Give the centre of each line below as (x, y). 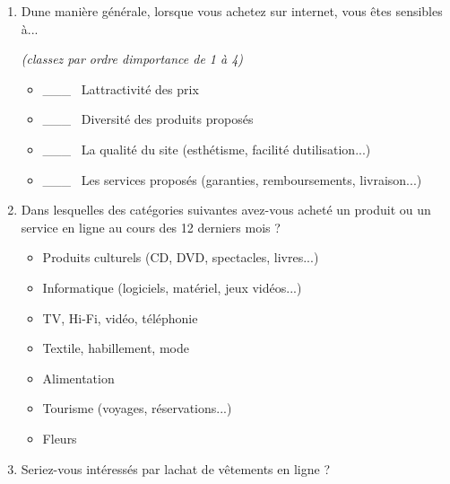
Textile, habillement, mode (116, 348)
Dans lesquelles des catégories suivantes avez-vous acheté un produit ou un (226, 210)
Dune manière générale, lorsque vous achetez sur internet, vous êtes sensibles (232, 11)
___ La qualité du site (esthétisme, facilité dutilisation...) (207, 149)
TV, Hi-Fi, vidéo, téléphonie (120, 317)
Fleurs (60, 438)
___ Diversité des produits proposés (148, 119)
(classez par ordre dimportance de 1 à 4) (132, 59)
